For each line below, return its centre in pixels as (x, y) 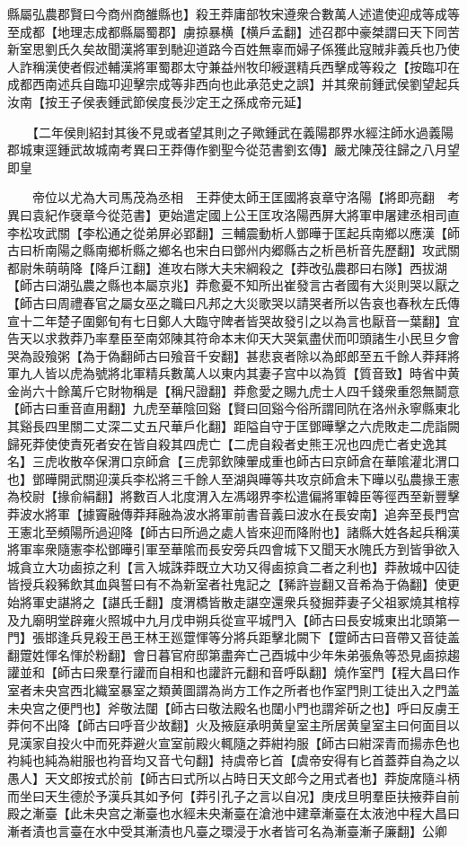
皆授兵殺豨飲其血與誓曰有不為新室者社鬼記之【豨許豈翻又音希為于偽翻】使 (227, 584)
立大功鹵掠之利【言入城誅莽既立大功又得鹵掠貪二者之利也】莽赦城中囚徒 (246, 566)
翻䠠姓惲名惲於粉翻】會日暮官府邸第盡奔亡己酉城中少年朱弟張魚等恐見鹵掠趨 (233, 654)
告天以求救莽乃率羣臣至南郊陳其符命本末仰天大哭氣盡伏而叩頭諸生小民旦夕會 (233, 338)
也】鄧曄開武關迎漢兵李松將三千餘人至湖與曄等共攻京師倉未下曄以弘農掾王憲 (233, 478)
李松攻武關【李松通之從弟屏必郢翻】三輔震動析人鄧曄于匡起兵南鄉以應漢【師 (233, 232)
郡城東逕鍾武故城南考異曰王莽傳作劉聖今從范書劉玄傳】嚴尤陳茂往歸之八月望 (233, 150)
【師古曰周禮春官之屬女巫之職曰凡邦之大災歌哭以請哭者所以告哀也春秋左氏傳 (233, 302)
